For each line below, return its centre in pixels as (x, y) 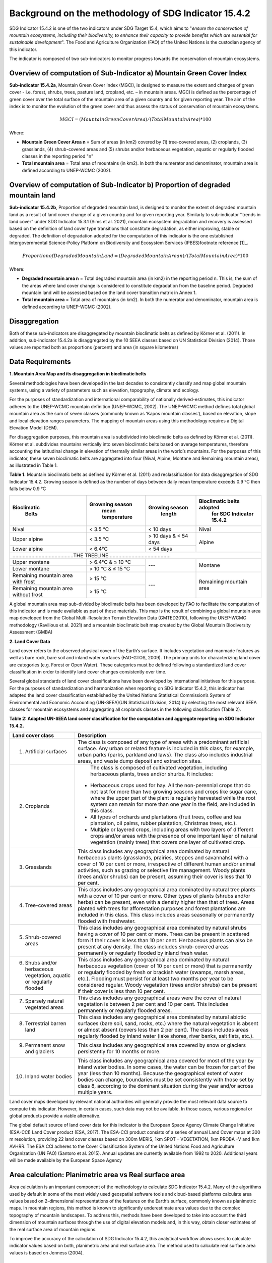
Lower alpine (28, 549)
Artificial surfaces (46, 752)
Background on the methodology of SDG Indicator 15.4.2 (130, 13)
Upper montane (31, 562)
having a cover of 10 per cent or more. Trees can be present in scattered (163, 934)
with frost (24, 581)
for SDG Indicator (232, 514)
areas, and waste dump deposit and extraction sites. (140, 761)
